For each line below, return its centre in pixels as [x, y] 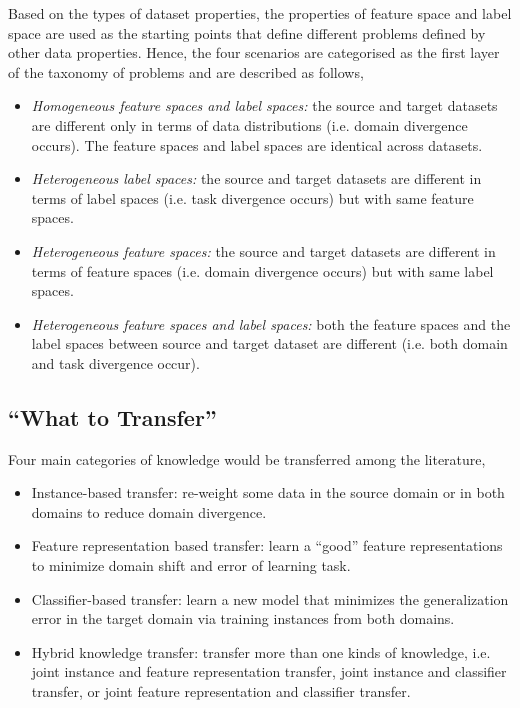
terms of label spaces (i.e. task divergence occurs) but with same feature [252, 197]
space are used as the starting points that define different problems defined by [247, 32]
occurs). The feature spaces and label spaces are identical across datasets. [257, 144]
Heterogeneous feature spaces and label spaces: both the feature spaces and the [271, 323]
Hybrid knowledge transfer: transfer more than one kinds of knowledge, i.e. [261, 651]
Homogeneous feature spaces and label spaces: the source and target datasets [264, 105]
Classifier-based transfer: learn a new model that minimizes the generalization [270, 598]
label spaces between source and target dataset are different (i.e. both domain [269, 343]
